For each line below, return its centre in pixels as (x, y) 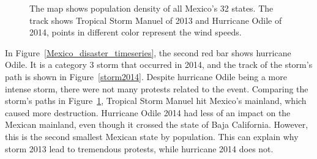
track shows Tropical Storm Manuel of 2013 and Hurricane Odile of (156, 20)
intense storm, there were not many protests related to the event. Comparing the (157, 88)
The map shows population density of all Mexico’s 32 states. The (151, 8)
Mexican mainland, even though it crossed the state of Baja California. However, (157, 124)
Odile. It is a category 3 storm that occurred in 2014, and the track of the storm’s (159, 65)
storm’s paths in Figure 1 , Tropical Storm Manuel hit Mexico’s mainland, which (156, 101)
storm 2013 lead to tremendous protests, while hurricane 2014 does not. (139, 148)
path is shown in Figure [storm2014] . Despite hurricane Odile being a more (146, 76)
